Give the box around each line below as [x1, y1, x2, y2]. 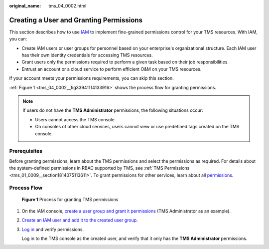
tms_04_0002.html [48, 3, 87, 8]
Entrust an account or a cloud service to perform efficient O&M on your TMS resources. [21, 66, 202, 72]
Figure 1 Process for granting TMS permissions [21, 197, 119, 203]
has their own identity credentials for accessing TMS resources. [21, 52, 153, 58]
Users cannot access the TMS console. [35, 116, 116, 122]
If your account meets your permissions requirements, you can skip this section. [9, 75, 174, 81]
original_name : [9, 3, 41, 8]
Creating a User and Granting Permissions [9, 15, 143, 24]
